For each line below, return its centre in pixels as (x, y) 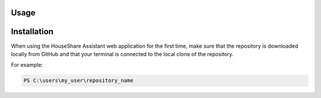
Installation (32, 32)
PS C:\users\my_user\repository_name (78, 81)
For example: (27, 65)
